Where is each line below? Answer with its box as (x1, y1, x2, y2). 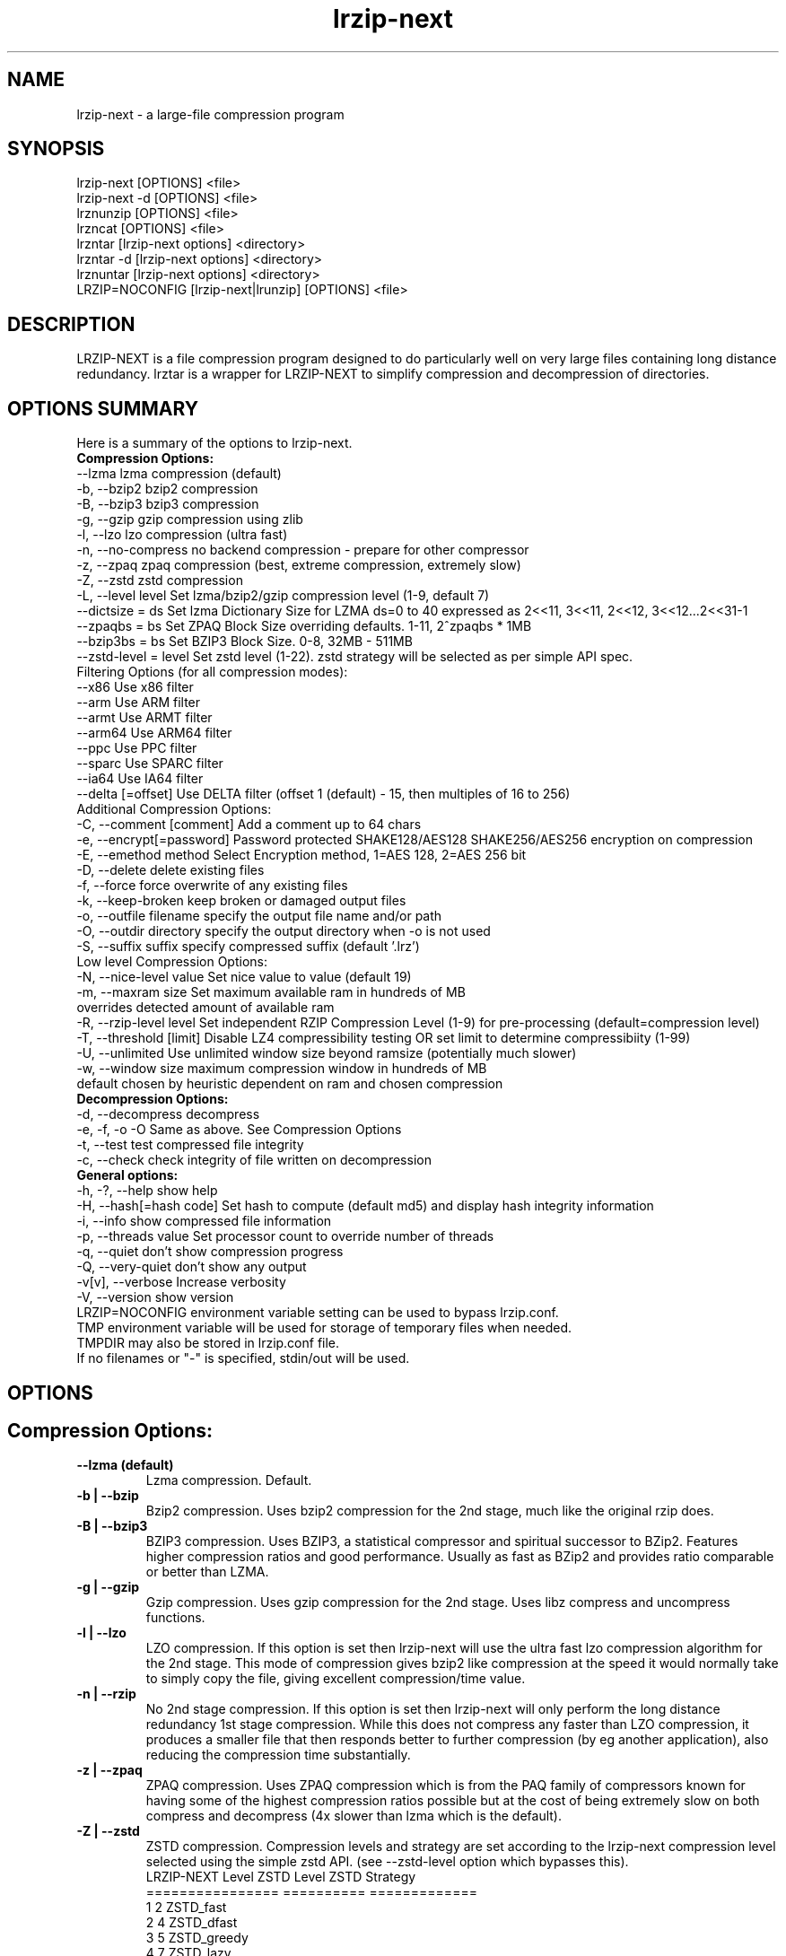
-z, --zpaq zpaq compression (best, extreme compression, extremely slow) (76, 557, 521, 573)
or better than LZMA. (145, 1564, 269, 1580)
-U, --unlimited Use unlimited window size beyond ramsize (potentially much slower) (76, 1045, 577, 1061)
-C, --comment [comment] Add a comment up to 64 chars (76, 816, 422, 833)
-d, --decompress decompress (76, 1106, 260, 1122)
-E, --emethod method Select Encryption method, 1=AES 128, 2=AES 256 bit (76, 847, 527, 863)
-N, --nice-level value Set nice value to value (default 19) (76, 969, 412, 985)
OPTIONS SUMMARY (7, 397, 199, 420)
